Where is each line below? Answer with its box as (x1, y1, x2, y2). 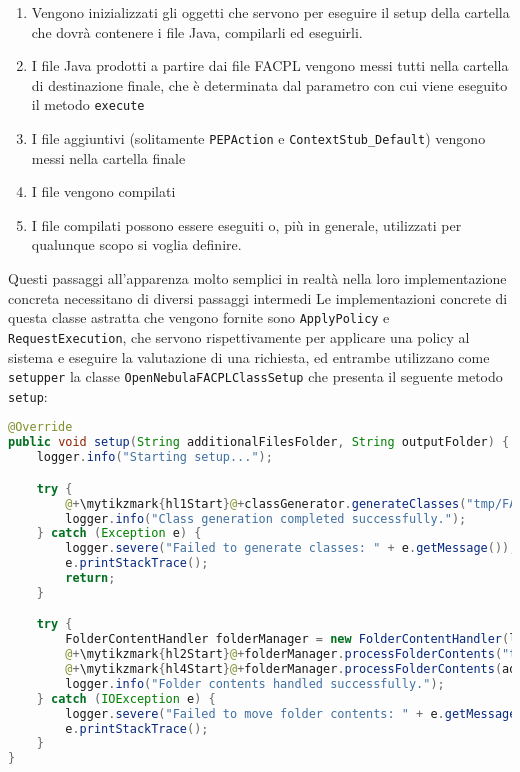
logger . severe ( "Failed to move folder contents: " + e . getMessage (65, 706, 517, 721)
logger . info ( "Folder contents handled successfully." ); (65, 676, 445, 691)
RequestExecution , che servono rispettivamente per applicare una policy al (8, 326, 470, 347)
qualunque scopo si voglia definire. (31, 234, 242, 255)
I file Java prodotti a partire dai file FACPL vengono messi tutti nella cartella (31, 55, 509, 76)
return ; (65, 571, 116, 585)
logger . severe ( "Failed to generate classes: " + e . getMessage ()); (65, 541, 517, 556)
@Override (8, 420, 73, 435)
